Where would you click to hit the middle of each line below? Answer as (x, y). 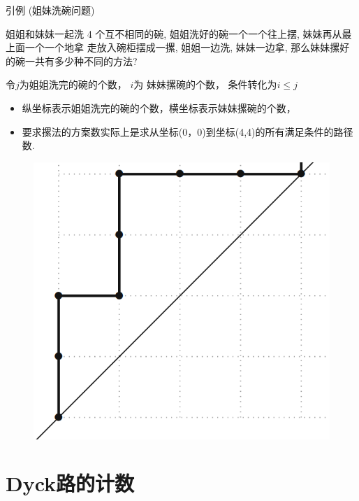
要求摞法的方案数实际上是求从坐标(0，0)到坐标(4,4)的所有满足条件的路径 (188, 131)
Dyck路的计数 (70, 483)
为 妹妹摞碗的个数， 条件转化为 (205, 84)
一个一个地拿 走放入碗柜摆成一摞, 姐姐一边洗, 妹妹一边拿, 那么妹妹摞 (182, 47)
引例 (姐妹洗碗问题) (50, 10)
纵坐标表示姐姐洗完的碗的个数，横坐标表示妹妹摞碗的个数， (159, 107)
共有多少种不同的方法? (86, 61)
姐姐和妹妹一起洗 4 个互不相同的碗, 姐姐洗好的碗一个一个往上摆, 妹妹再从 (174, 33)
